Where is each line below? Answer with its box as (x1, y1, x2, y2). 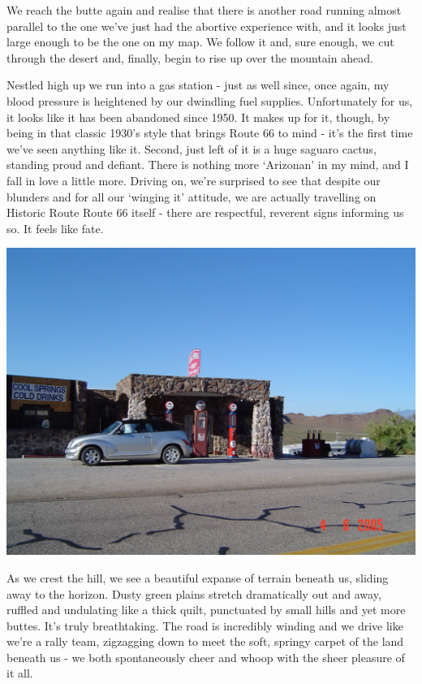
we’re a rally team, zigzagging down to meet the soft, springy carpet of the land (6, 633, 404, 650)
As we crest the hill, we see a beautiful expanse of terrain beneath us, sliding (6, 569, 389, 586)
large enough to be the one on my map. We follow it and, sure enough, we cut (6, 33, 394, 50)
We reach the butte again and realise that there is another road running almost (6, 2, 402, 18)
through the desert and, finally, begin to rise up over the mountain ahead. (6, 49, 373, 66)
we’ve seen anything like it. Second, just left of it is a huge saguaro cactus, (6, 140, 377, 157)
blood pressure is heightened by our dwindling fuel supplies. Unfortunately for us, (6, 92, 413, 109)
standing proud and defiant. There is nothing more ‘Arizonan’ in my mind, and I (6, 156, 409, 173)
